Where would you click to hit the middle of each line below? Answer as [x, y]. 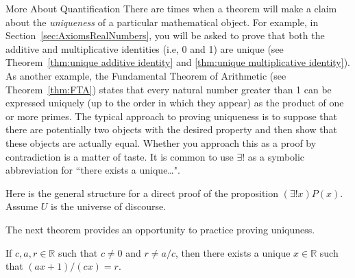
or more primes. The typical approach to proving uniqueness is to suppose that [172, 116]
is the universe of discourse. [109, 206]
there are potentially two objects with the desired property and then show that [171, 129]
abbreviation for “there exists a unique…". [93, 170]
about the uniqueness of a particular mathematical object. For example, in [162, 22]
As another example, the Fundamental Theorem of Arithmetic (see [146, 75]
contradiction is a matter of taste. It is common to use [120, 156]
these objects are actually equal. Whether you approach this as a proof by [161, 142]
